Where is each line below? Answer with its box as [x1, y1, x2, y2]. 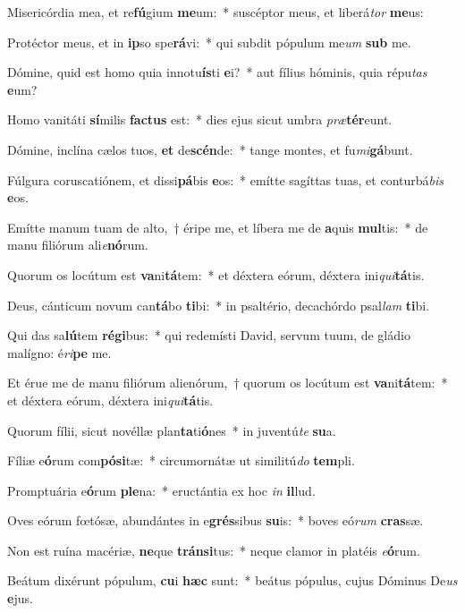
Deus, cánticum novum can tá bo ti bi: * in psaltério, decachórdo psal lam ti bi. [7, 295, 430, 314]
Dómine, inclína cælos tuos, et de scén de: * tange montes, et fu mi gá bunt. [7, 140, 413, 158]
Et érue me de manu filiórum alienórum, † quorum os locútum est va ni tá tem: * [7, 373, 448, 392]
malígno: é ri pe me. [7, 343, 112, 362]
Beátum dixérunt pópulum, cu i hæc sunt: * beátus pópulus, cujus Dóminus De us [7, 571, 458, 590]
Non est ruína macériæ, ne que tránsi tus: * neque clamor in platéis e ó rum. [7, 541, 420, 559]
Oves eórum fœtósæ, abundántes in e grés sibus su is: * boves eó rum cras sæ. [7, 511, 424, 530]
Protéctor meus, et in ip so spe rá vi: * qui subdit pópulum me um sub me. [7, 32, 411, 51]
